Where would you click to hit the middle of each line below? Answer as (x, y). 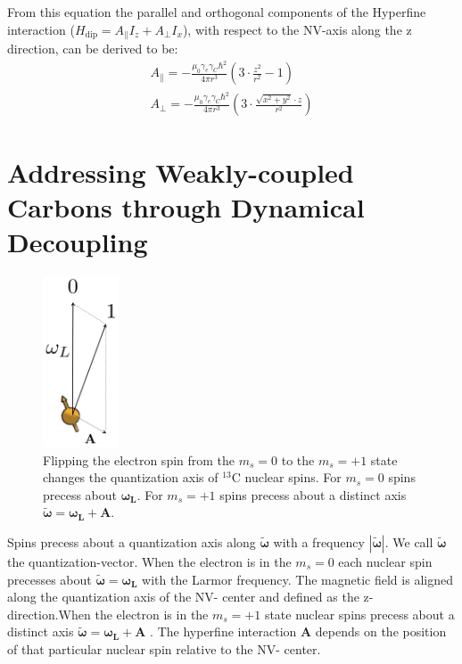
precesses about (49, 579)
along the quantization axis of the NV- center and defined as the (183, 597)
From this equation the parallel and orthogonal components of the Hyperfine (217, 12)
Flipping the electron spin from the (139, 459)
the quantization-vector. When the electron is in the (149, 562)
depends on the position (381, 631)
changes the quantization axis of (131, 477)
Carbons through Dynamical (186, 206)
